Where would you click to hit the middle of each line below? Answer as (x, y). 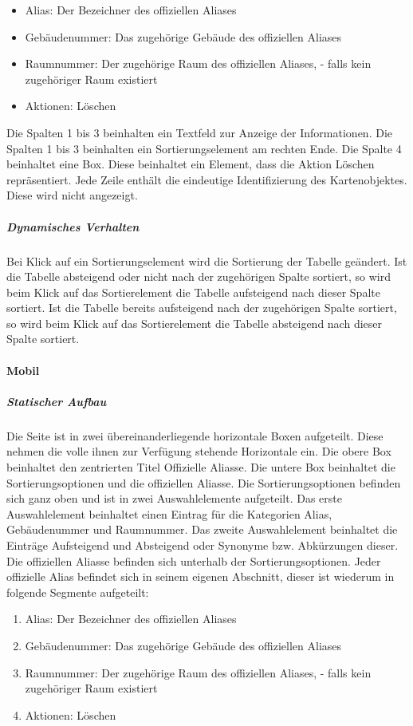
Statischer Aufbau (57, 401)
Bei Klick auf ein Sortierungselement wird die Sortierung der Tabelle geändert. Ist (207, 260)
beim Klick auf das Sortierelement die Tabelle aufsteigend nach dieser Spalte (193, 292)
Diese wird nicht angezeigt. (72, 195)
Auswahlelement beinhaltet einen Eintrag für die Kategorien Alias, (169, 513)
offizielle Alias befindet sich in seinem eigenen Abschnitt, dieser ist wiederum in (201, 576)
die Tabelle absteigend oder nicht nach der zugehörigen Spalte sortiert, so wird (199, 276)
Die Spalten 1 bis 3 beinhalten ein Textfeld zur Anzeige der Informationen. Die (199, 132)
